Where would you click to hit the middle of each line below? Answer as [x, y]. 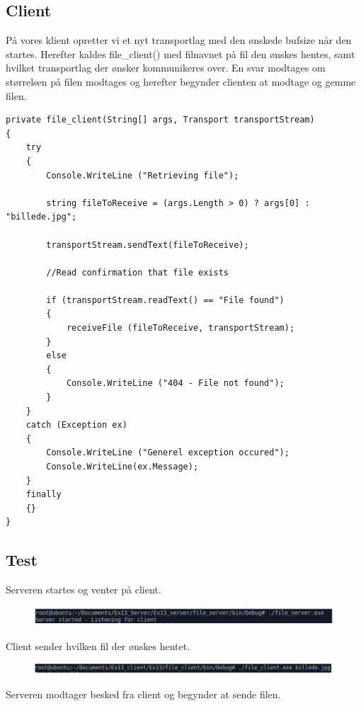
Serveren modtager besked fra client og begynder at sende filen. [143, 694]
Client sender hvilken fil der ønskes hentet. [98, 645]
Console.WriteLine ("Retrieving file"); [143, 175]
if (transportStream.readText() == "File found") [165, 300]
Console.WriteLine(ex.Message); [122, 467]
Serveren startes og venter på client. [84, 590]
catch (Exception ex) [76, 425]
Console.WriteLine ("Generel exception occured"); [168, 453]
